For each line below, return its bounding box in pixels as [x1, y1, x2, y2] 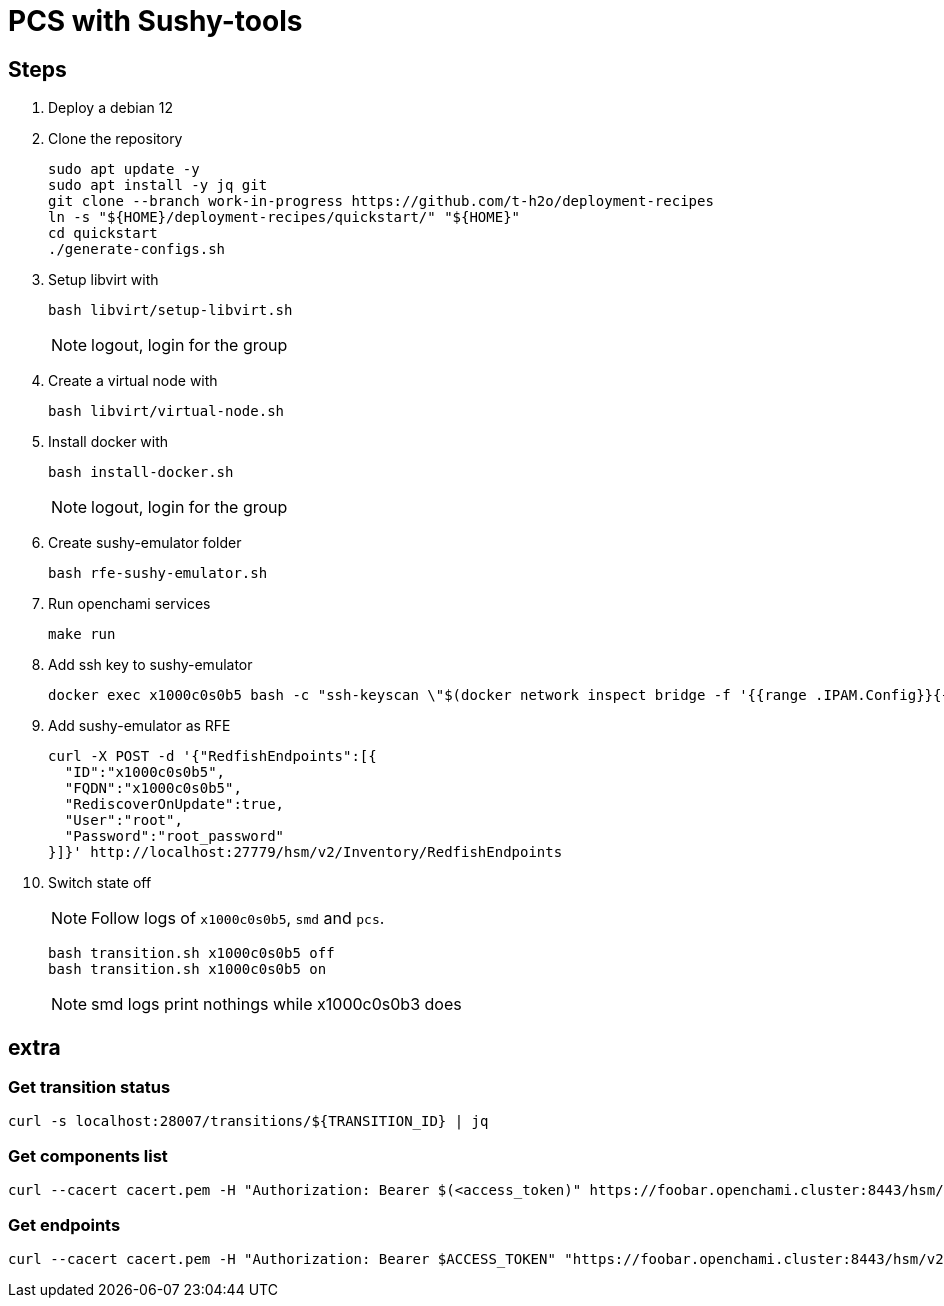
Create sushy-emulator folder [48, 534, 242, 552]
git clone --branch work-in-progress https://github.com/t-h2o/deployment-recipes [48, 193, 714, 210]
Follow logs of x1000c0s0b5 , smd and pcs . [91, 908, 385, 929]
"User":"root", [64, 812, 183, 829]
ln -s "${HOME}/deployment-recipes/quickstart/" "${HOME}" [48, 209, 521, 226]
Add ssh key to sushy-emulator [48, 656, 253, 674]
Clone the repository [48, 130, 183, 148]
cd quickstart [48, 225, 158, 242]
